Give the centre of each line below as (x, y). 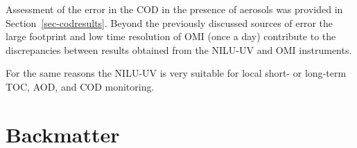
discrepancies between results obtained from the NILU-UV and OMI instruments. (179, 49)
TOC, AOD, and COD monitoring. (80, 86)
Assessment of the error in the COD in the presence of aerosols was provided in (174, 9)
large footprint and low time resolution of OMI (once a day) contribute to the (171, 36)
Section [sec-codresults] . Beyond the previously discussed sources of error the (169, 22)
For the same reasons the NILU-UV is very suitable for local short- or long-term (176, 73)
